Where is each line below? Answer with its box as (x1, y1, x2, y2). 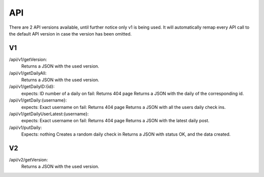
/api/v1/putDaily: (9, 124, 42, 130)
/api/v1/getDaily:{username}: (9, 97, 67, 103)
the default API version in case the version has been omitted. (9, 31, 132, 36)
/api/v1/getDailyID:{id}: (9, 84, 55, 89)
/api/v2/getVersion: (9, 157, 48, 163)
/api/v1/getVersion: (9, 56, 47, 62)
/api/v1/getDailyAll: (9, 70, 47, 76)
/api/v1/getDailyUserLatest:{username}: (9, 111, 89, 117)
